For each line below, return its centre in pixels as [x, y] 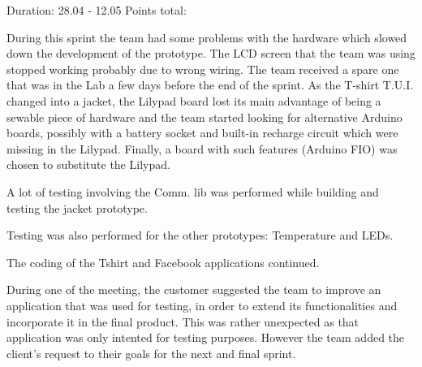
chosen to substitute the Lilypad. [88, 164]
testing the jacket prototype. [77, 207]
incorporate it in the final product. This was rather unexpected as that [183, 321]
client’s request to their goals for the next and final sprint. [151, 353]
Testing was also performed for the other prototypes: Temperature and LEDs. [200, 235]
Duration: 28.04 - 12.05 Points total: [97, 10]
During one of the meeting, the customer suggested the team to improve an [194, 289]
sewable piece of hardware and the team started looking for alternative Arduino [205, 117]
